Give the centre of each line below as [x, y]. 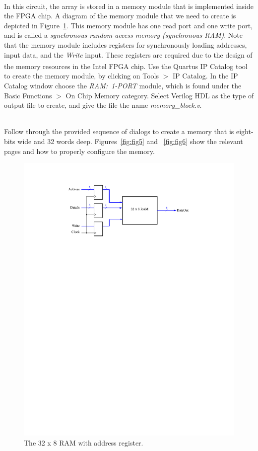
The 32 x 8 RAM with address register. [84, 442]
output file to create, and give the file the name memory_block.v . [103, 105]
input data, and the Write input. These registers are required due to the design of [128, 54]
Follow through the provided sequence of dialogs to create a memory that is [119, 131]
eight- [245, 131]
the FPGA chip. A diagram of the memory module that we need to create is [120, 16]
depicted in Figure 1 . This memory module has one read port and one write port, [129, 25]
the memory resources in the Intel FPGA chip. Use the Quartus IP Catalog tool [126, 66]
